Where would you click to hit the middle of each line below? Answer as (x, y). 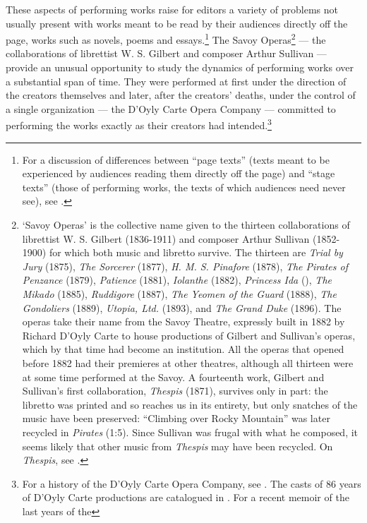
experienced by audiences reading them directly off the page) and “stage (179, 173)
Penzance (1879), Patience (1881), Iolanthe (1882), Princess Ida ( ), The (177, 280)
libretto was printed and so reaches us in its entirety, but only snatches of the (190, 404)
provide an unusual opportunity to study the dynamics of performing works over (180, 67)
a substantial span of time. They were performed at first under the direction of (176, 81)
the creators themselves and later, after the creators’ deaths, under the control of (181, 95)
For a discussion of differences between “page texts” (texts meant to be (176, 159)
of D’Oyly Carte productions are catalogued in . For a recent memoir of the (186, 497)
